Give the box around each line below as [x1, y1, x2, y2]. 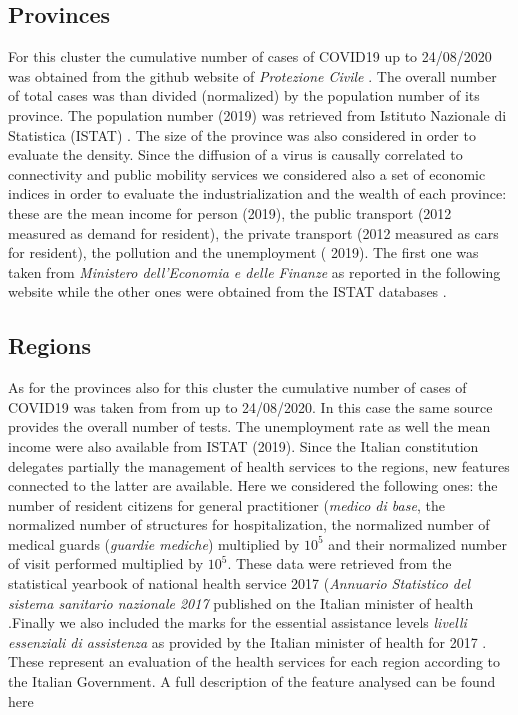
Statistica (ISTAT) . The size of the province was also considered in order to [8, 124, 476, 145]
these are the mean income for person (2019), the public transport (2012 [8, 202, 452, 223]
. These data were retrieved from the [227, 553, 452, 574]
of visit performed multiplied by [8, 553, 204, 574]
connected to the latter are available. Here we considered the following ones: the [8, 475, 498, 496]
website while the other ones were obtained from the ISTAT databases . [8, 281, 447, 302]
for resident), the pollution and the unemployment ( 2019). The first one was [8, 242, 479, 263]
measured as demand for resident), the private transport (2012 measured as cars [8, 222, 499, 243]
